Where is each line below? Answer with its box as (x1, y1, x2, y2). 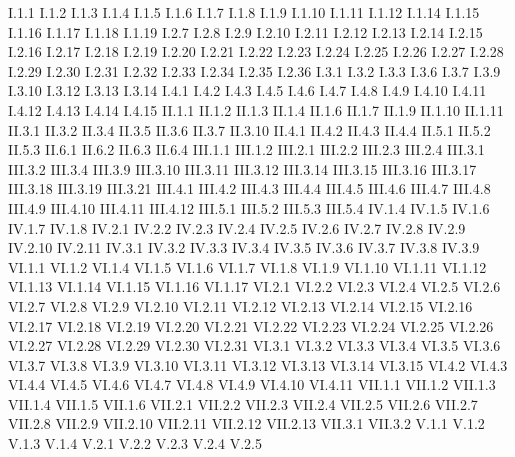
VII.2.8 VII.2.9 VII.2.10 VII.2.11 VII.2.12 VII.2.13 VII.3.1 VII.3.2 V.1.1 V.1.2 (8, 413, 485, 434)
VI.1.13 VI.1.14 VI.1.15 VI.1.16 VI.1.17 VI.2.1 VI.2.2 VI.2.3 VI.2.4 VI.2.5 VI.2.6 (8, 276, 501, 297)
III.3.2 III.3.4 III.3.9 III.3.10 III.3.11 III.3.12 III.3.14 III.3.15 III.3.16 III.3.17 (8, 158, 477, 179)
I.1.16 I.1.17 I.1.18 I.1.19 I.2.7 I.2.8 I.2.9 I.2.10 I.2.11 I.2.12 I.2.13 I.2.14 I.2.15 (8, 21, 483, 42)
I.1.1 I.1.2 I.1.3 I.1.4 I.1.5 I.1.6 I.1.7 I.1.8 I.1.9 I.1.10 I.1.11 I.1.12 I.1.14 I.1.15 (8, 2, 480, 22)
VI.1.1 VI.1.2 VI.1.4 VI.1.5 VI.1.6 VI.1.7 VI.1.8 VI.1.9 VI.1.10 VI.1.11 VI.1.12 (8, 256, 487, 277)
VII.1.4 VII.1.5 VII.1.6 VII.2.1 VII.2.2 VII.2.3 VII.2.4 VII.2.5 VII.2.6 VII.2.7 (8, 393, 478, 414)
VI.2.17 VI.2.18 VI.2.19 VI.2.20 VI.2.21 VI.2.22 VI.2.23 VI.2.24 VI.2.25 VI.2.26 (8, 315, 494, 336)
